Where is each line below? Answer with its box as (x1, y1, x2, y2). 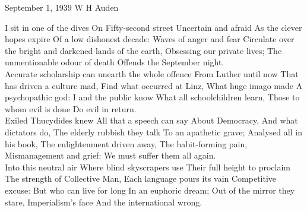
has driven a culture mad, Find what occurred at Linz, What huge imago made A (5, 79, 303, 91)
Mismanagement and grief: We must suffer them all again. (5, 149, 216, 162)
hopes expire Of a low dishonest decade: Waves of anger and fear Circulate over (5, 33, 295, 45)
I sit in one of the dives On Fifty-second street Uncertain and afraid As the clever (5, 21, 302, 33)
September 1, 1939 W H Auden (5, 1, 119, 13)
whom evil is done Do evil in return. (5, 102, 137, 115)
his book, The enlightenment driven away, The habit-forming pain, (5, 137, 248, 150)
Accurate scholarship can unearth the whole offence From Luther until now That (5, 67, 299, 80)
